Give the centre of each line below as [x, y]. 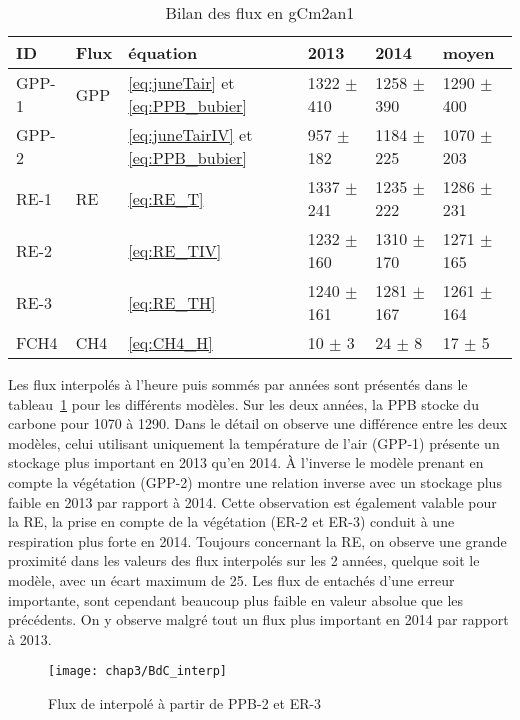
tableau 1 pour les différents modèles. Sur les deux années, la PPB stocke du [243, 403]
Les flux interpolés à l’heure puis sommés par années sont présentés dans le [238, 384]
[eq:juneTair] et [181, 82]
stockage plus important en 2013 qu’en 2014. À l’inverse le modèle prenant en [246, 462]
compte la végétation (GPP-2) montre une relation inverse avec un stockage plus [255, 481]
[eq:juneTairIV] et [190, 134]
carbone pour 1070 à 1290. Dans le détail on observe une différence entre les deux [258, 423]
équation [163, 52]
